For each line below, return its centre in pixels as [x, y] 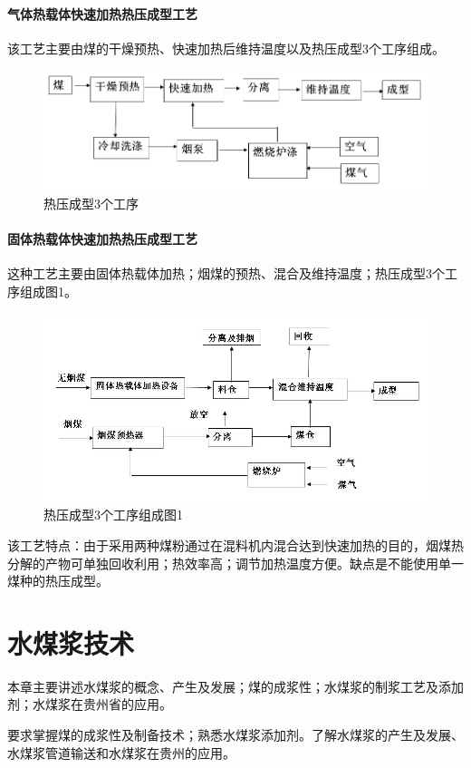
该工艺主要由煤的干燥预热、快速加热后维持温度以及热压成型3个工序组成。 [226, 48]
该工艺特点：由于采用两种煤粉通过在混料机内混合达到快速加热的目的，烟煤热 [235, 544]
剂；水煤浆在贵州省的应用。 [90, 704]
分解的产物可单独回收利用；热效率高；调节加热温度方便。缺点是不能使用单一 [235, 563]
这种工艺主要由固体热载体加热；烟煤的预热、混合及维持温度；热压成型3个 [226, 273]
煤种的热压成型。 [58, 581]
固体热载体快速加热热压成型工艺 [102, 238]
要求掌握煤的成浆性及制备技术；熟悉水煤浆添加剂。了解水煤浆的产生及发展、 [235, 735]
